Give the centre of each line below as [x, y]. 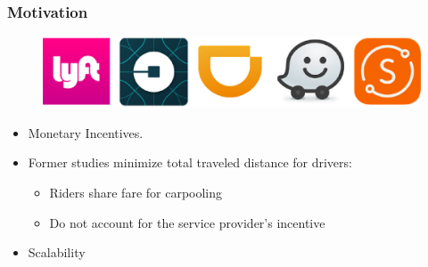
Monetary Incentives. [86, 132]
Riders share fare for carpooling [136, 192]
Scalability [57, 252]
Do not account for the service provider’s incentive [187, 222]
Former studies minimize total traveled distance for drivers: [190, 162]
